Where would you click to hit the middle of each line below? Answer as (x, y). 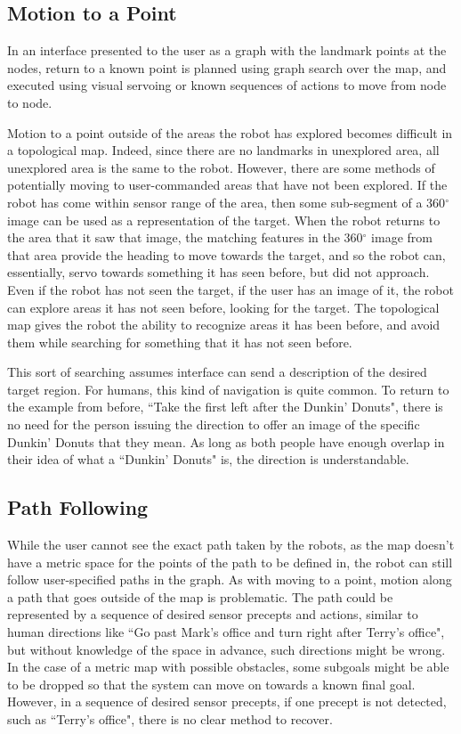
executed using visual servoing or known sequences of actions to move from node (227, 85)
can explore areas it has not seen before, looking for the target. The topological (223, 307)
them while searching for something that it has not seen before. (180, 342)
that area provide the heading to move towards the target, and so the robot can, (226, 254)
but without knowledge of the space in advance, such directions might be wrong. (226, 649)
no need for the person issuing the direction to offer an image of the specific (214, 424)
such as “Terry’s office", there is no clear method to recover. (170, 719)
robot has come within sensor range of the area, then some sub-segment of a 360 (226, 202)
